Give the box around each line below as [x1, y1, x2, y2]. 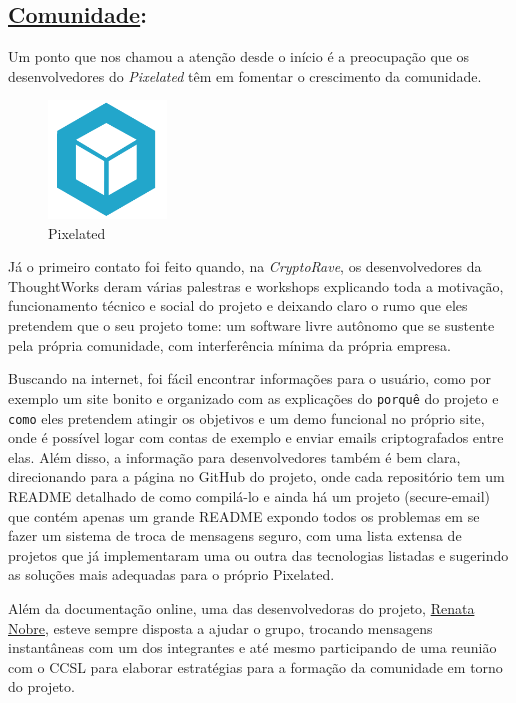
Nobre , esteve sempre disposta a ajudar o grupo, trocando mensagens [8, 617, 433, 638]
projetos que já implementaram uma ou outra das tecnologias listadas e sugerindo [8, 544, 509, 565]
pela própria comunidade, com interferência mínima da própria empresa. [8, 334, 451, 355]
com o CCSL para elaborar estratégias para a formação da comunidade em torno [8, 656, 503, 677]
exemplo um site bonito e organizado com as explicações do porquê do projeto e [8, 387, 499, 408]
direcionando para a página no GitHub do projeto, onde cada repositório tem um [8, 466, 505, 487]
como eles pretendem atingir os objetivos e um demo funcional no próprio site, [8, 407, 485, 428]
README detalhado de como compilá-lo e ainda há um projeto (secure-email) [8, 485, 490, 506]
